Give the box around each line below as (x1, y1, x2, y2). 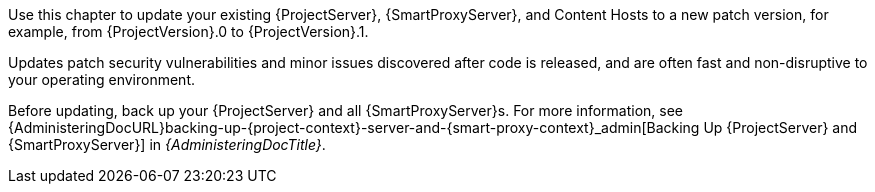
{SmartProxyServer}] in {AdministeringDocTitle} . (8, 136, 326, 153)
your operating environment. (8, 71, 196, 88)
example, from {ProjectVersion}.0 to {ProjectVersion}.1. (8, 23, 369, 40)
